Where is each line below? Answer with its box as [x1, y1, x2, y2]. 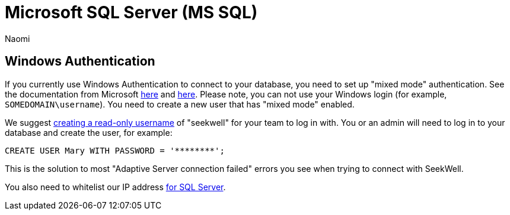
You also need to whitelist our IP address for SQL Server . [5, 181, 226, 192]
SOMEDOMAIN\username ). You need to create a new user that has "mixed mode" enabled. [5, 99, 355, 109]
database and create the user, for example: [5, 127, 173, 138]
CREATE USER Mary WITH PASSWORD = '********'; [5, 145, 225, 155]
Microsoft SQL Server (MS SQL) [5, 2, 258, 22]
